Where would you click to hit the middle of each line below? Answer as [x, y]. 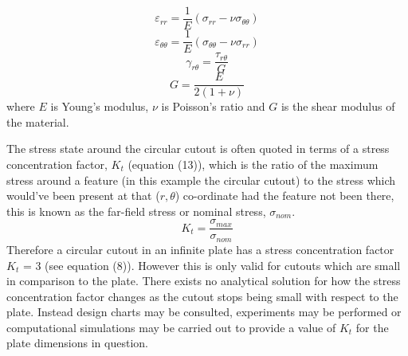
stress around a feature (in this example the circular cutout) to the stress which [201, 180]
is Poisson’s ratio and [213, 106]
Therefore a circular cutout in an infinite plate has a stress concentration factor [200, 249]
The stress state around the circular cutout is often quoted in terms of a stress [198, 149]
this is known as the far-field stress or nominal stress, [136, 211]
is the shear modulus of [338, 106]
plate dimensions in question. [77, 343]
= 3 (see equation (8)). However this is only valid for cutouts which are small [212, 265]
